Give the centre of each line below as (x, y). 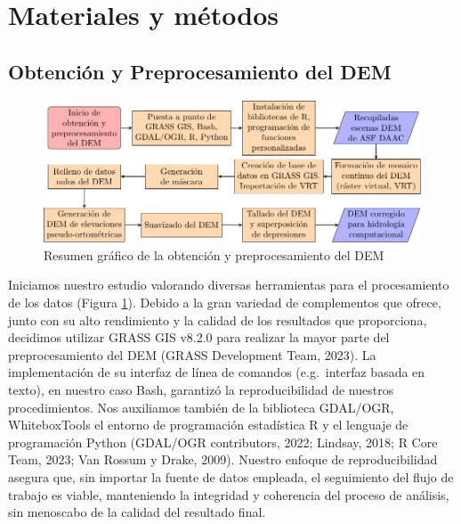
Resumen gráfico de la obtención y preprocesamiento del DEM (214, 254)
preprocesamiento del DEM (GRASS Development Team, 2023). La (192, 354)
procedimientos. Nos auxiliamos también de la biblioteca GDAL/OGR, (201, 407)
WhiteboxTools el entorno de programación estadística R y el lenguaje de (208, 425)
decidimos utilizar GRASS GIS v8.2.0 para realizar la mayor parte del (199, 337)
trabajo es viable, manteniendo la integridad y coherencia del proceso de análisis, (229, 494)
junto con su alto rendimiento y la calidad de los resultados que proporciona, (218, 319)
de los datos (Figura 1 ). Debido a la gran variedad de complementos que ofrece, (225, 303)
